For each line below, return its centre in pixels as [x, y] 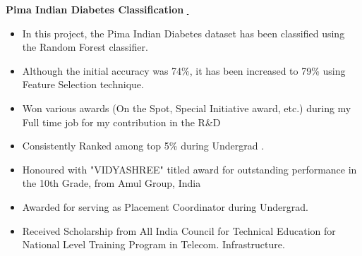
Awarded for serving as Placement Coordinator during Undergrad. [165, 206]
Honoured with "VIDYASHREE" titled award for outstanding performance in [189, 169]
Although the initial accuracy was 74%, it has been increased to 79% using [184, 70]
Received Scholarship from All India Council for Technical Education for [179, 230]
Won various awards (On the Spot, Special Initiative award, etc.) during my [187, 108]
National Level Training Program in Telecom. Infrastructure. [153, 244]
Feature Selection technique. [83, 84]
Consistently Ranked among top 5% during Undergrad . [143, 146]
